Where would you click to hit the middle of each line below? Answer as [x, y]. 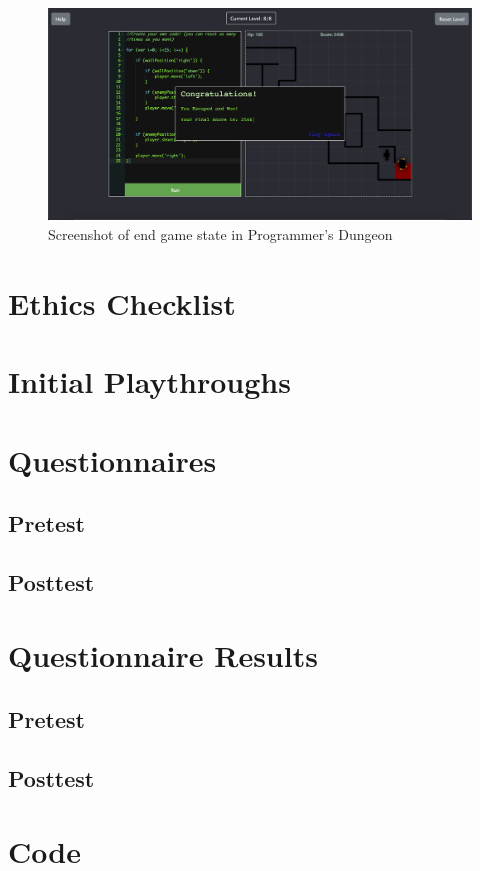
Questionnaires [112, 459]
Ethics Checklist [122, 302]
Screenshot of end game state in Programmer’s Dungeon [220, 234]
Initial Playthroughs [149, 381]
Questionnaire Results [163, 655]
